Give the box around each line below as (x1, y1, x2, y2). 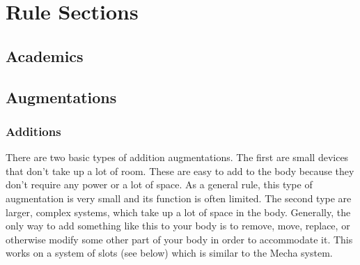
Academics (6, 45, 84, 66)
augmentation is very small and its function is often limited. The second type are (6, 190, 352, 205)
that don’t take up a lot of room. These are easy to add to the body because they (6, 163, 354, 178)
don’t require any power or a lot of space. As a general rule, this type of (6, 177, 313, 192)
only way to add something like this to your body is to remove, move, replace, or (6, 218, 350, 233)
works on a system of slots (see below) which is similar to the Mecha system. (6, 245, 333, 260)
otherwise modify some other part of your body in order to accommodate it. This (6, 232, 353, 246)
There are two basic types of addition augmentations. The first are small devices (6, 150, 349, 165)
